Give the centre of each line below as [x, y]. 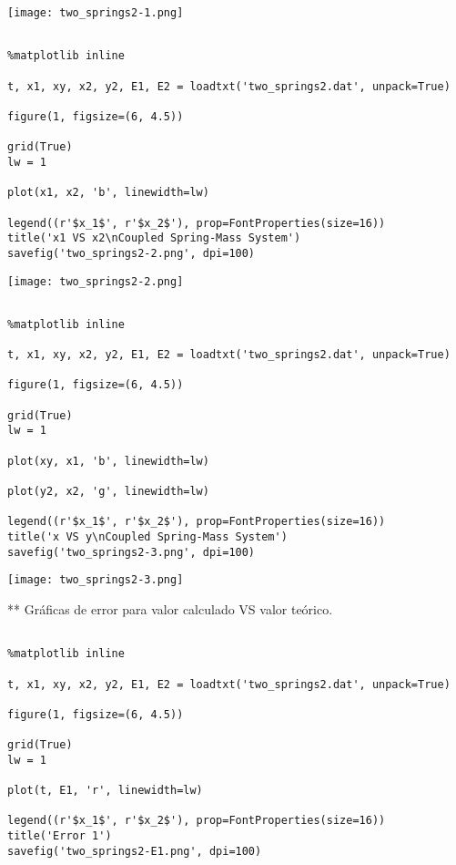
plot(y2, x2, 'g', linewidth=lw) [108, 492]
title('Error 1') [60, 836]
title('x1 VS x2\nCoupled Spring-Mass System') [154, 238]
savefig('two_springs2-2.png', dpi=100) [132, 253]
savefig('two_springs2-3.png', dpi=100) [132, 552]
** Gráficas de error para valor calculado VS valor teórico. [170, 608]
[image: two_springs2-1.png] [96, 13]
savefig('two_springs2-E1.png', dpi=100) [135, 851]
